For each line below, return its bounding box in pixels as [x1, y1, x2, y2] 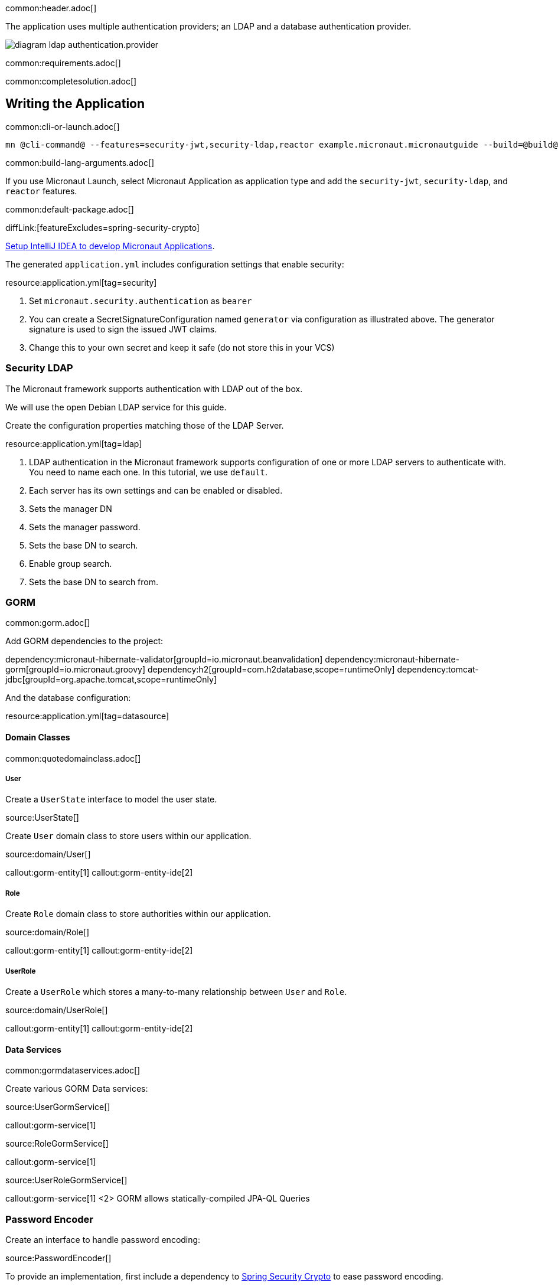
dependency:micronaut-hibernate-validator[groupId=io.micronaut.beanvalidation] [5, 654, 323, 665]
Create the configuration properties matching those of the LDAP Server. [5, 420, 284, 430]
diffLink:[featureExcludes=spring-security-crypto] [5, 222, 200, 233]
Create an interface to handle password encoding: [5, 1234, 201, 1245]
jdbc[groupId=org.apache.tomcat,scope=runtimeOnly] [5, 674, 217, 685]
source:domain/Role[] [5, 927, 90, 938]
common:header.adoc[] [5, 3, 97, 13]
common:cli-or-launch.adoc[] [5, 121, 120, 132]
